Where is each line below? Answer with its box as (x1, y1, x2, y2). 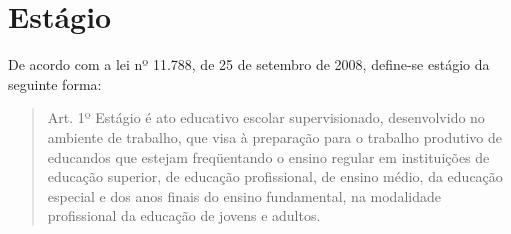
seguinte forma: (8, 73, 102, 94)
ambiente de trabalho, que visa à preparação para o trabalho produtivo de (47, 126, 502, 147)
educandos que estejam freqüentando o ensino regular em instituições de (47, 146, 490, 167)
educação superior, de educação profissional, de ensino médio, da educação (47, 166, 503, 187)
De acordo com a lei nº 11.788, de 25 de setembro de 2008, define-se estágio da (8, 54, 490, 75)
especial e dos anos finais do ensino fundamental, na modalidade (47, 185, 441, 206)
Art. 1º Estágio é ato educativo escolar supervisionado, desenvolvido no (47, 107, 485, 128)
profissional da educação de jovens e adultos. (47, 205, 321, 226)
